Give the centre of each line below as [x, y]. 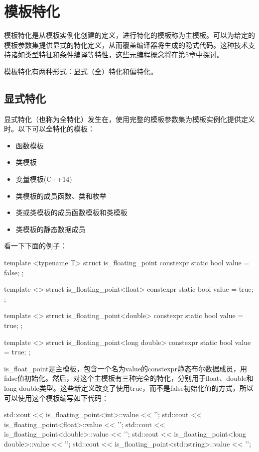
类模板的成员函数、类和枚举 [61, 195]
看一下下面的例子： [35, 246]
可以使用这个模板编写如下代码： [56, 397]
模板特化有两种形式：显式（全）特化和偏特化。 [81, 71]
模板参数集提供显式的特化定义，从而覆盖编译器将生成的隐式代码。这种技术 [126, 45]
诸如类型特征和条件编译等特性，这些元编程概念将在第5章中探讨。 [117, 55]
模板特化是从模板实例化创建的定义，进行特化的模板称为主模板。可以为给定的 [129, 35]
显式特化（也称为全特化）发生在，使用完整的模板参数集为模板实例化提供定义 [129, 119]
